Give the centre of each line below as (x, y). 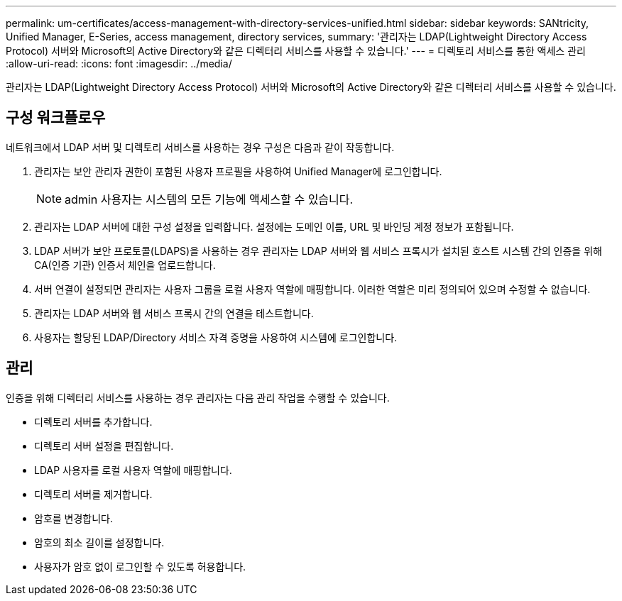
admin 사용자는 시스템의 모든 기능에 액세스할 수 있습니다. (209, 199)
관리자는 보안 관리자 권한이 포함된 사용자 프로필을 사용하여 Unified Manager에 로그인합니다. (238, 171)
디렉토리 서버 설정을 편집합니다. (104, 446)
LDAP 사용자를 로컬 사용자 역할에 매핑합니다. (133, 470)
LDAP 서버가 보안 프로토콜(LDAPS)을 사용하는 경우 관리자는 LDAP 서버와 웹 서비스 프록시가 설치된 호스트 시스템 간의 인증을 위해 (318, 250)
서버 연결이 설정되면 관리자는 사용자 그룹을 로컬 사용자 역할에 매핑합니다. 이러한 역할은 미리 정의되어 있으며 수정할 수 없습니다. (312, 289)
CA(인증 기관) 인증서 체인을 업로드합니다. (125, 265)
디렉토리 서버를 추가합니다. (93, 421)
